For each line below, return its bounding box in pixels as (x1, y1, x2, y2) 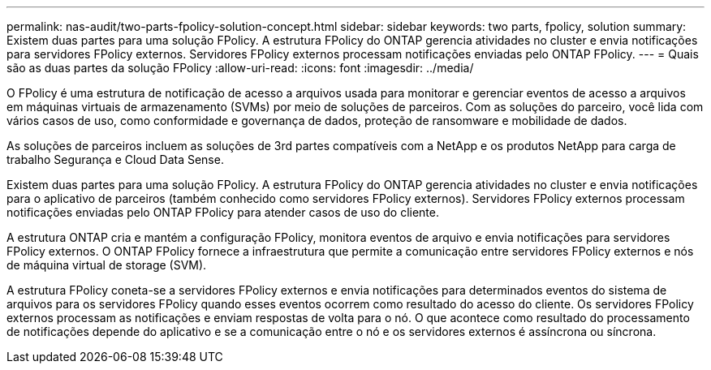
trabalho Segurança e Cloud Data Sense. (6, 153, 224, 166)
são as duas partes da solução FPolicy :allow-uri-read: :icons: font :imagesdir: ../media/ (6, 61, 474, 75)
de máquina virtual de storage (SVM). (6, 258, 207, 272)
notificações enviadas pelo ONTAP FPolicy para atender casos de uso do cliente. (6, 205, 439, 219)
